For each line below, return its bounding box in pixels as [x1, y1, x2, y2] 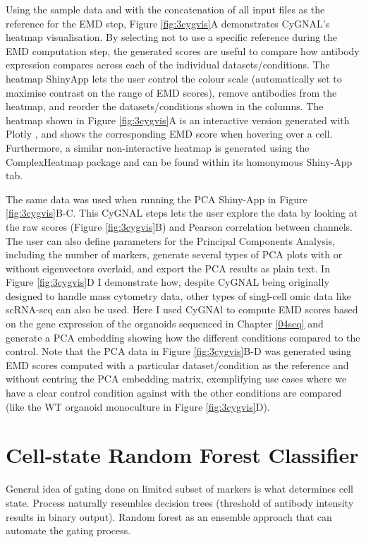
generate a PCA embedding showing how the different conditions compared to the [6, 330, 360, 344]
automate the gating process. [6, 523, 131, 538]
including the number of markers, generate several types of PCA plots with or [6, 247, 343, 262]
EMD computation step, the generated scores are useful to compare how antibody [6, 43, 360, 58]
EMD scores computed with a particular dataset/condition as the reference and [6, 357, 349, 372]
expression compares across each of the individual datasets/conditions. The [6, 57, 330, 72]
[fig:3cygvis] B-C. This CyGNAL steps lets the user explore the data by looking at [6, 205, 358, 220]
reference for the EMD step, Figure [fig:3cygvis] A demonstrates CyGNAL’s [6, 16, 330, 30]
